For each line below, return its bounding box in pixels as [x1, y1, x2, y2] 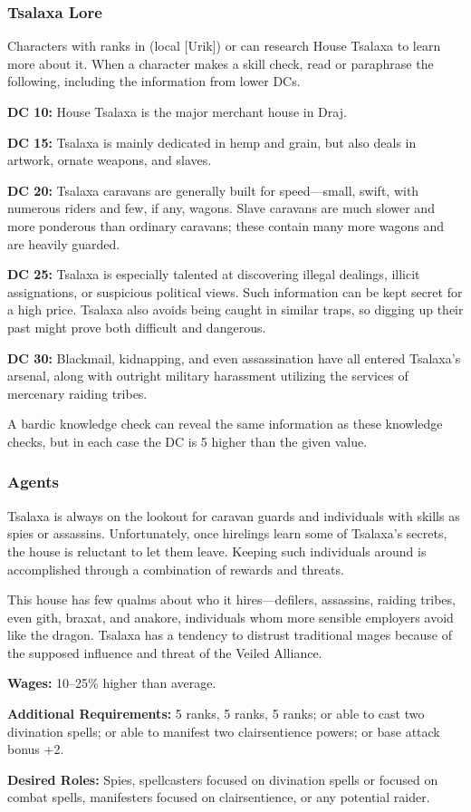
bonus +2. [7, 739, 64, 759]
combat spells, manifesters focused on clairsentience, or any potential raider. [7, 788, 430, 807]
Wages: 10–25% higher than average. [7, 673, 216, 692]
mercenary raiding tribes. [7, 383, 148, 402]
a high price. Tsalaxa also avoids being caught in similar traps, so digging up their [7, 300, 464, 319]
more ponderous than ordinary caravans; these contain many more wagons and [7, 216, 444, 235]
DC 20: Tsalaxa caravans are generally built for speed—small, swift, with [7, 180, 419, 199]
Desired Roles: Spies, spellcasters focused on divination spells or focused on [7, 769, 438, 788]
